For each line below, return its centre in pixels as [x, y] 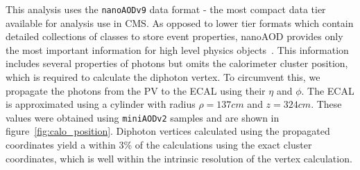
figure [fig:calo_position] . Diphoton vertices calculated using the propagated [168, 131]
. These [326, 104]
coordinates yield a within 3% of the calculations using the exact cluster [159, 145]
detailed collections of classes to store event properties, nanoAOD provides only [174, 36]
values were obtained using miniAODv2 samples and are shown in [143, 117]
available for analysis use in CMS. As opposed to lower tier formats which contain [180, 22]
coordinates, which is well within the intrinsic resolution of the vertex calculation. [179, 158]
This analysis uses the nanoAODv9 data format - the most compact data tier [166, 9]
